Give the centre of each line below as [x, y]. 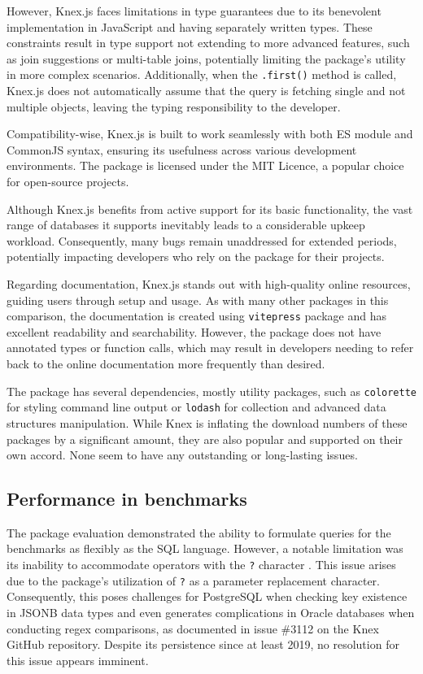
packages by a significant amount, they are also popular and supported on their [205, 439]
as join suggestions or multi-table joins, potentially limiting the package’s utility [206, 58]
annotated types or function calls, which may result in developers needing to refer [210, 348]
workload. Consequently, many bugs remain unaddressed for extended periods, [202, 240]
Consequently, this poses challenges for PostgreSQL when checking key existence [207, 596]
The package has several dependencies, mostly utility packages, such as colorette [212, 391]
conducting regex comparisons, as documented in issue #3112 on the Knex [193, 628]
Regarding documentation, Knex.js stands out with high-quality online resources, [209, 283]
